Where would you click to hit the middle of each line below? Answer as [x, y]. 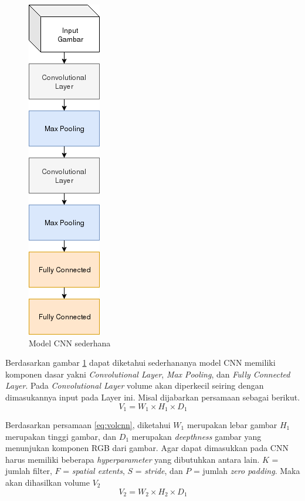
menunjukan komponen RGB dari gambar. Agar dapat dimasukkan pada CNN [147, 448]
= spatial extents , [94, 471]
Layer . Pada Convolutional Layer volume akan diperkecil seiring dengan [135, 385]
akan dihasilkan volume [48, 482]
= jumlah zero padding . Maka [247, 471]
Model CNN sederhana [70, 343]
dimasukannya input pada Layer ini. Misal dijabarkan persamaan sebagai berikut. [153, 397]
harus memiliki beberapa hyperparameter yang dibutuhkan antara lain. [133, 459]
